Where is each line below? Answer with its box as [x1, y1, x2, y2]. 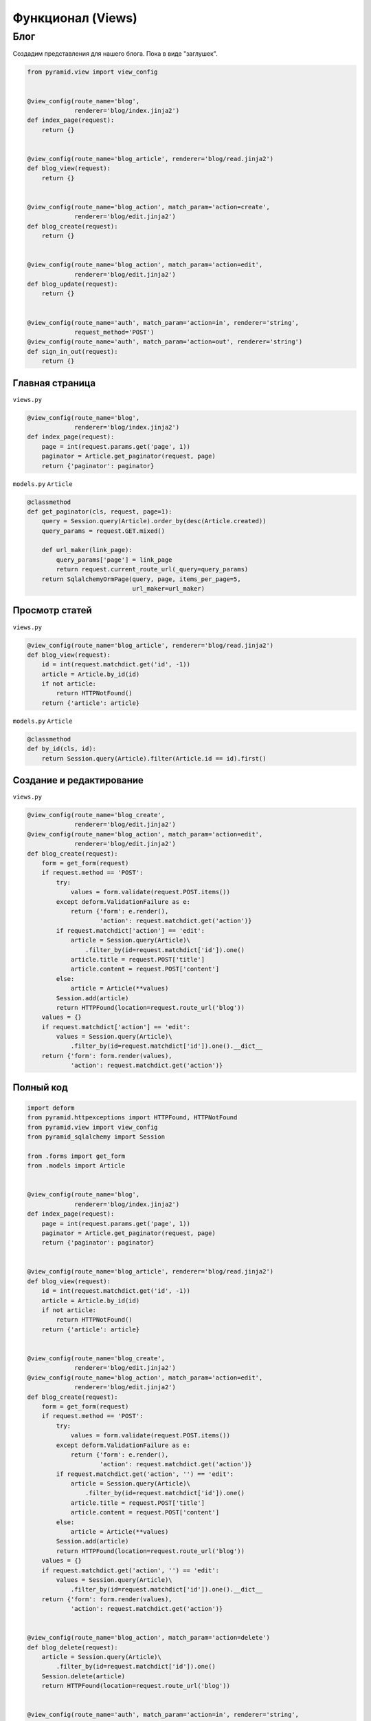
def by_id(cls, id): [27, 745, 96, 753]
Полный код [12, 1081, 68, 1093]
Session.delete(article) [41, 1672, 126, 1680]
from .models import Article [27, 1162, 126, 1170]
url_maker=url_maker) [132, 585, 205, 593]
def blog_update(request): [27, 279, 118, 288]
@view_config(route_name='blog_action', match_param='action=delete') [27, 1634, 271, 1642]
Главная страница [12, 377, 96, 389]
